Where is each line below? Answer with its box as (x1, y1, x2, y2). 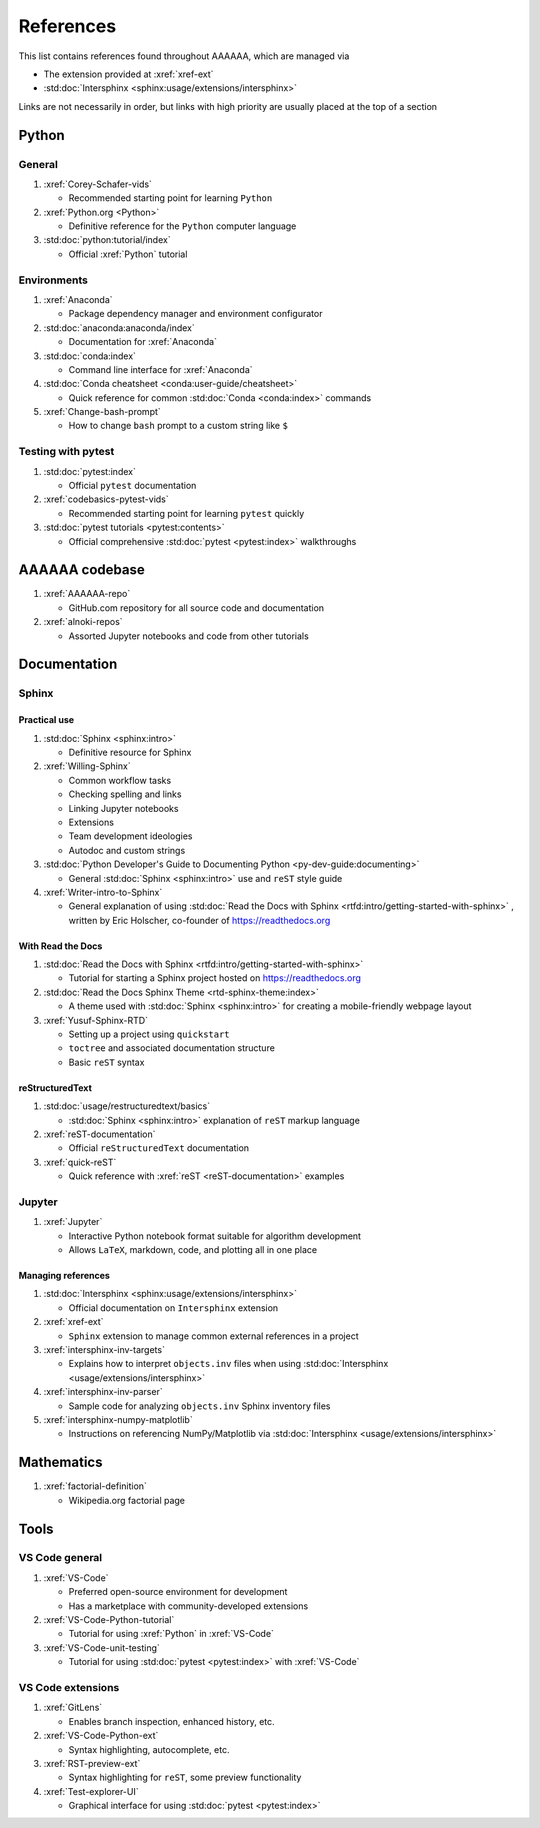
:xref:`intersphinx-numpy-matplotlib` (43, 1414, 194, 1425)
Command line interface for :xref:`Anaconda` (68, 363, 254, 375)
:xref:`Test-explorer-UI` (43, 1785, 139, 1797)
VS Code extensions (18, 1680, 120, 1694)
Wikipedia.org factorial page (68, 1494, 185, 1506)
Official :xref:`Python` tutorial (68, 248, 188, 260)
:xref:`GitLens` (43, 1701, 103, 1714)
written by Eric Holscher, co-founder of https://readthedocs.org (68, 914, 331, 926)
